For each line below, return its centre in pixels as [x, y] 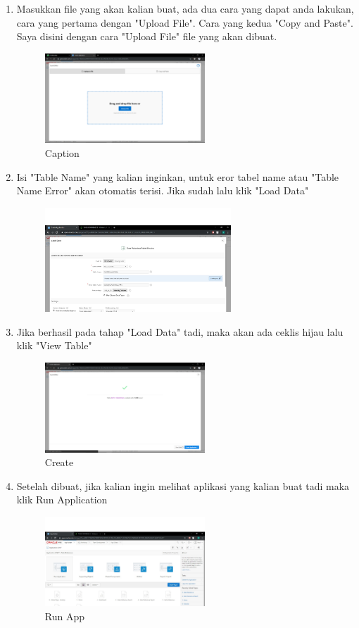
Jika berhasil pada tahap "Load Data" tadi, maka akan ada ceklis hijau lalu [180, 331]
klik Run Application [62, 500]
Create [59, 462]
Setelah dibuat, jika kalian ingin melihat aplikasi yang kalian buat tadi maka [183, 485]
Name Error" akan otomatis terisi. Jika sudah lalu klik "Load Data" [163, 190]
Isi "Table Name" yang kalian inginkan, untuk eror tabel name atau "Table [178, 176]
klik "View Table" [54, 345]
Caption [62, 152]
